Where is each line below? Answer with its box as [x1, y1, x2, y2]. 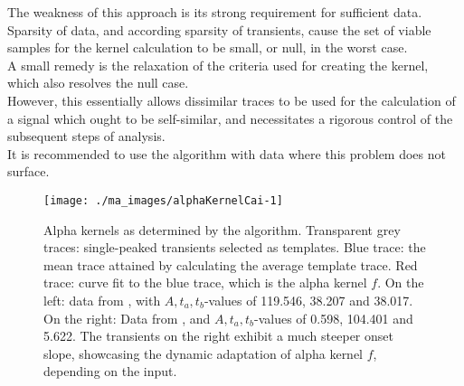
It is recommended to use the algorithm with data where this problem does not [7, 144, 446, 163]
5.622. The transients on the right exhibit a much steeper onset [43, 326, 393, 345]
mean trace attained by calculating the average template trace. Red [43, 255, 418, 274]
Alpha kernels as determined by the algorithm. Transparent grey [43, 220, 401, 239]
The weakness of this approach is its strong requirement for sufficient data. [7, 3, 422, 21]
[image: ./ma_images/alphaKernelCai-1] [43, 193, 283, 207]
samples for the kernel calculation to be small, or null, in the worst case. [7, 38, 408, 57]
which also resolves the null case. [7, 73, 189, 92]
